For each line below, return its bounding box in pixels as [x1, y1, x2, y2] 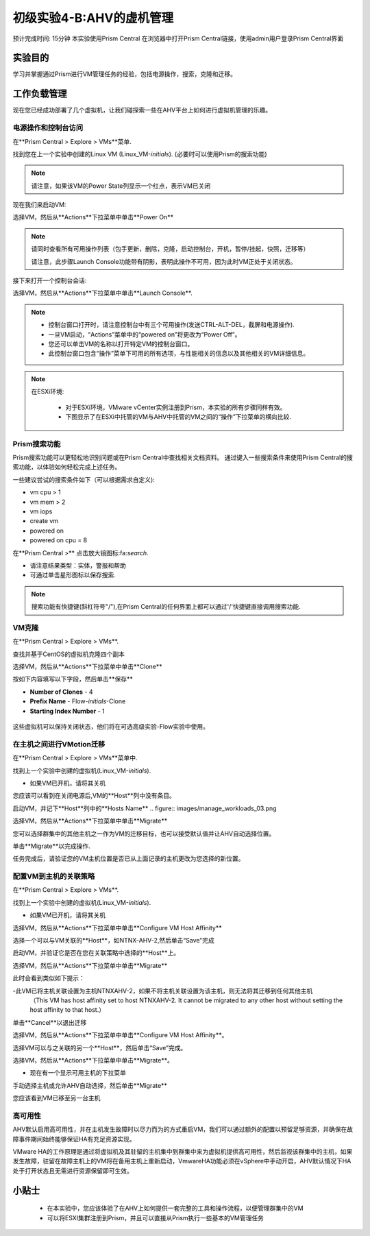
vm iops [29, 507, 53, 516]
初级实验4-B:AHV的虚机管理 [12, 10, 174, 25]
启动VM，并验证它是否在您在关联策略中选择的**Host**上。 [12, 949, 180, 957]
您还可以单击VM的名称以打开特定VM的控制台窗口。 [48, 339, 194, 348]
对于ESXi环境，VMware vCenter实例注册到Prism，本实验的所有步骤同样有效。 [65, 403, 286, 411]
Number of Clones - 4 [29, 688, 93, 696]
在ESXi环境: [31, 387, 64, 396]
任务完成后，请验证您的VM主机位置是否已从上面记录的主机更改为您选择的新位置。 [12, 854, 245, 863]
